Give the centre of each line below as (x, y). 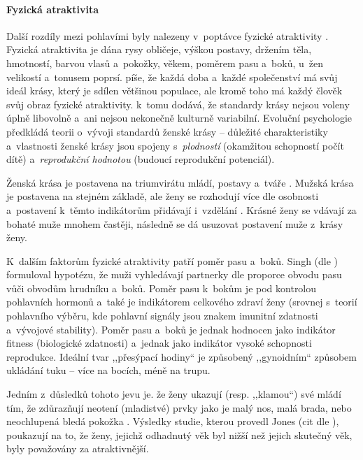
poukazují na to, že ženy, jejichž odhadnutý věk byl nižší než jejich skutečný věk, (179, 434)
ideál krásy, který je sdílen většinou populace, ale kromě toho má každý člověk (175, 91)
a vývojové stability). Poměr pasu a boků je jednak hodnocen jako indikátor (171, 329)
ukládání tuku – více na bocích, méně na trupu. (108, 370)
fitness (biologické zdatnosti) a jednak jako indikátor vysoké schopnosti (159, 343)
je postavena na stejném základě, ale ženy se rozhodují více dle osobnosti (163, 196)
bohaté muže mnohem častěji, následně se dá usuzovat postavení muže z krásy (175, 223)
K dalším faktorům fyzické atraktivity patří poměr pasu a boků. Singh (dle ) (172, 260)
